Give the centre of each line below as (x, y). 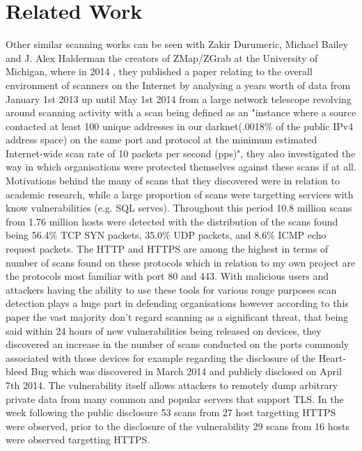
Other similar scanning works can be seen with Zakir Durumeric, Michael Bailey (177, 44)
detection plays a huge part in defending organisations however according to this (177, 303)
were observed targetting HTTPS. (78, 440)
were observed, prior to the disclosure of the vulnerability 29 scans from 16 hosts (178, 426)
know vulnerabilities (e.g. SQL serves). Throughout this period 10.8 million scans (179, 208)
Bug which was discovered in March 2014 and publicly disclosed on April (186, 371)
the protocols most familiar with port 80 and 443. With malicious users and (167, 276)
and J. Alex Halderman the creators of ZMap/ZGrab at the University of (162, 57)
